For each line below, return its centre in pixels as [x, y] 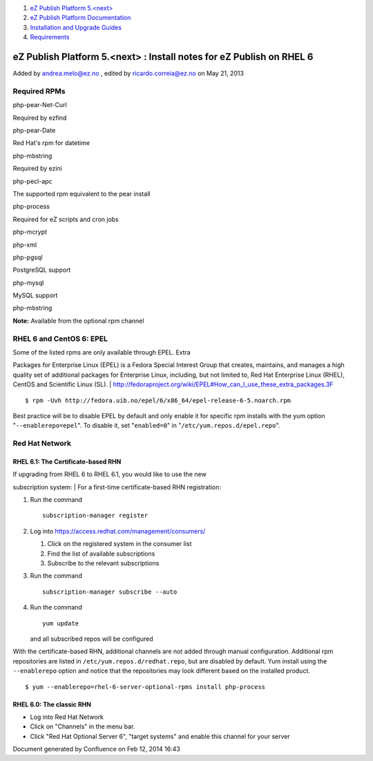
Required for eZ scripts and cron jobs [66, 219]
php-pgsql [28, 257]
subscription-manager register [95, 516]
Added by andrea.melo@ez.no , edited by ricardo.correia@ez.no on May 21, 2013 [128, 73]
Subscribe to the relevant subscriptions [103, 563]
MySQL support [35, 295]
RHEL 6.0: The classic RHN [52, 704]
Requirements [50, 37]
